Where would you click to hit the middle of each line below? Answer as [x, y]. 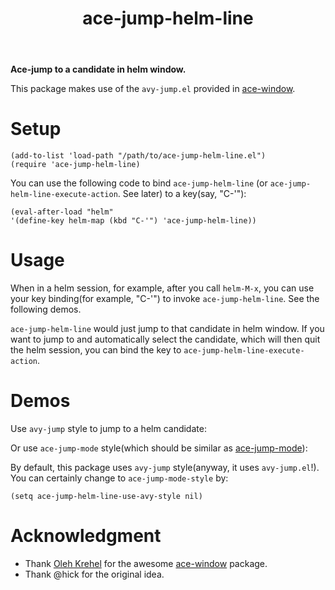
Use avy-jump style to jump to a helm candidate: [108, 428]
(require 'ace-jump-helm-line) [75, 165]
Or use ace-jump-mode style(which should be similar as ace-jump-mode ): [159, 448]
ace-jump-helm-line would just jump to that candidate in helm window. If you [167, 329]
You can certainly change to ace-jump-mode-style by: [119, 478]
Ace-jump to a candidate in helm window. [98, 69]
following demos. [46, 309]
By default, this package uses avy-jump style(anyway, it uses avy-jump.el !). [165, 467]
